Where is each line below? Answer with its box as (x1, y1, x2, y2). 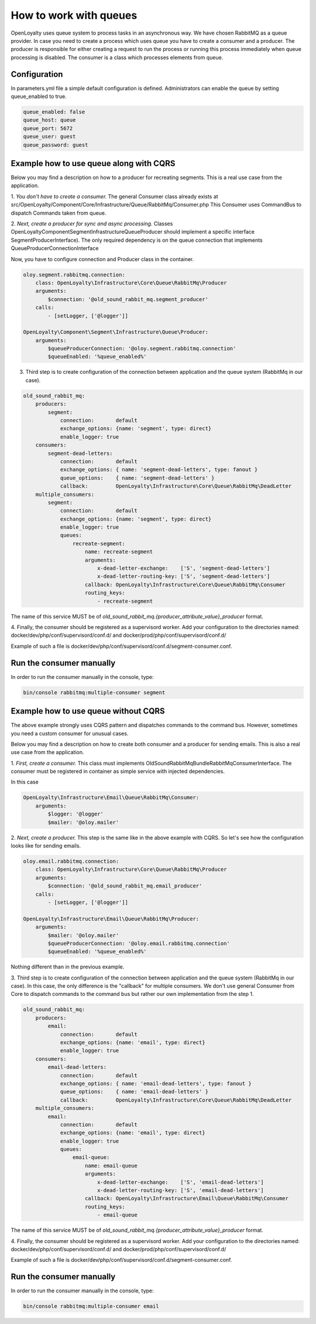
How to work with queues (11, 9, 138, 22)
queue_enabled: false (23, 109, 85, 115)
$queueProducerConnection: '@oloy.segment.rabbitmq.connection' (47, 345, 236, 352)
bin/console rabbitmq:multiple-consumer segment (23, 689, 166, 695)
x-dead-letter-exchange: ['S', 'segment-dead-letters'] (97, 565, 270, 572)
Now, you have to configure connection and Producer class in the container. (11, 255, 194, 262)
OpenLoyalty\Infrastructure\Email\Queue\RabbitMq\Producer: (23, 916, 200, 922)
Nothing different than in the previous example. (11, 963, 125, 971)
